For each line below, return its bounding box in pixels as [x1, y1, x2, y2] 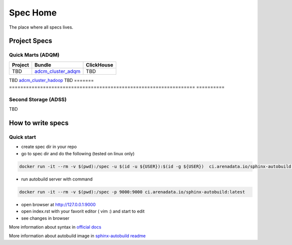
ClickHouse [86, 61, 114, 68]
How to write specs [9, 119, 69, 127]
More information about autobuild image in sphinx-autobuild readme [9, 233, 146, 239]
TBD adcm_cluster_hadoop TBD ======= [9, 77, 94, 83]
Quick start [9, 134, 36, 141]
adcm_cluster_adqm [34, 68, 81, 75]
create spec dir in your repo [21, 144, 77, 150]
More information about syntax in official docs [9, 224, 102, 230]
